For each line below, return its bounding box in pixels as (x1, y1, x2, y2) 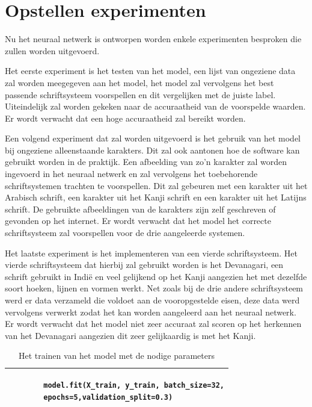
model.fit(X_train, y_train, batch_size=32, (43, 381, 224, 390)
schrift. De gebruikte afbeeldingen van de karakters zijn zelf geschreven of (5, 202, 276, 215)
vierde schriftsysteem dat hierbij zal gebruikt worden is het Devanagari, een (5, 258, 284, 271)
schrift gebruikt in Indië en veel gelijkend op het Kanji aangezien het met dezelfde (5, 270, 307, 282)
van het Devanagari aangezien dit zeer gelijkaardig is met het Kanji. (5, 329, 256, 341)
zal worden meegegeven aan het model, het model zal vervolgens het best (5, 76, 274, 89)
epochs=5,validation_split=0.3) (43, 393, 173, 402)
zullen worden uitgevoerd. (5, 44, 100, 57)
